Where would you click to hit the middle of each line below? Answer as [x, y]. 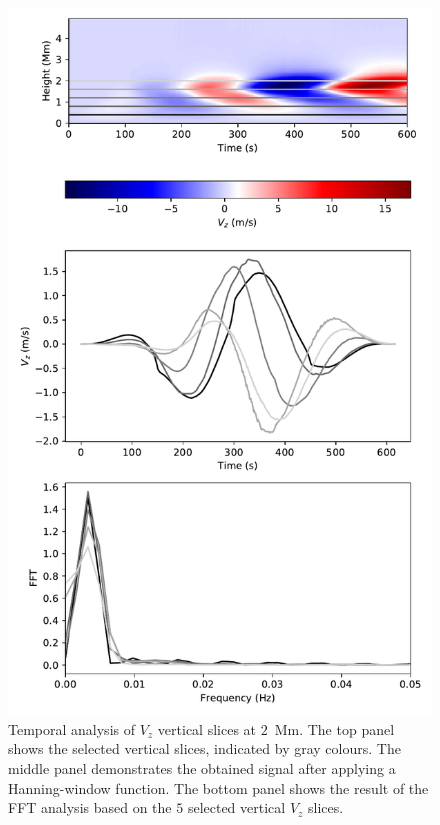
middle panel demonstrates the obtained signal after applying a [202, 767]
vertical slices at [207, 728]
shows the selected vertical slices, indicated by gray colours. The [204, 748]
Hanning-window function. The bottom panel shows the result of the [218, 787]
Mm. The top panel [334, 728]
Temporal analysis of [71, 728]
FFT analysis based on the [90, 807]
